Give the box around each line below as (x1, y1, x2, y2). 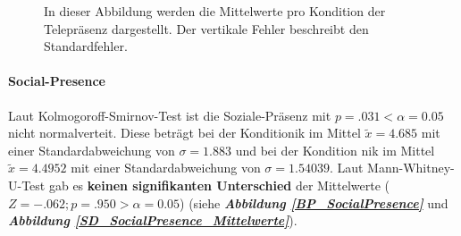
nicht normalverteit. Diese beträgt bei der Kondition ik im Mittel (8, 123, 361, 142)
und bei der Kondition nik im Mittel (235, 140, 435, 159)
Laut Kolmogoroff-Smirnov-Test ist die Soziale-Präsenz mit (8, 105, 331, 124)
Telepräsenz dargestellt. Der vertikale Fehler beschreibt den (44, 19, 369, 38)
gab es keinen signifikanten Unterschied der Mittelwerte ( (48, 175, 390, 194)
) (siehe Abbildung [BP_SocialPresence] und (180, 193, 448, 212)
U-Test (8, 175, 46, 194)
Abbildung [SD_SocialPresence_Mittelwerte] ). (8, 211, 298, 230)
